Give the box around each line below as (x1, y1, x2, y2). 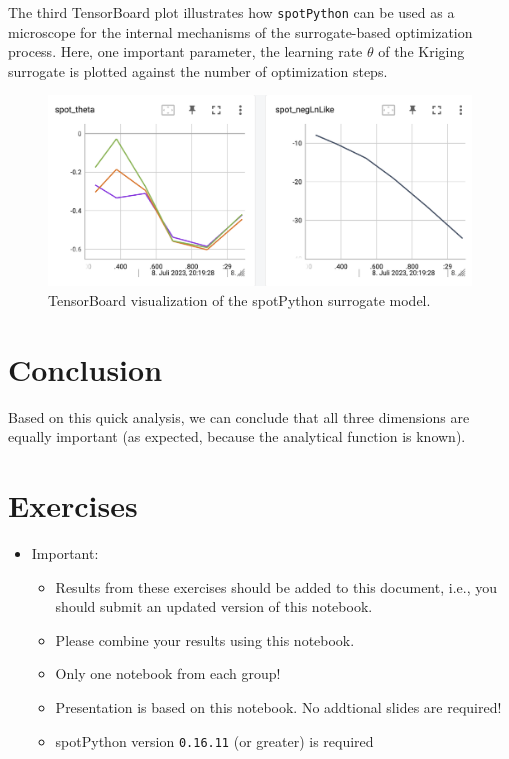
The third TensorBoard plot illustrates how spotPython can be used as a (8, 2, 455, 22)
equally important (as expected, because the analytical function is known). (8, 426, 466, 447)
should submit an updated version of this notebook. (55, 596, 373, 617)
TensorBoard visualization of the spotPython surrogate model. (48, 289, 431, 310)
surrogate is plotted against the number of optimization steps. (8, 60, 388, 81)
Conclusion (8, 348, 163, 389)
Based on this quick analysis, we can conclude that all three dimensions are (8, 406, 470, 427)
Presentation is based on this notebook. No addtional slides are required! (55, 696, 502, 717)
